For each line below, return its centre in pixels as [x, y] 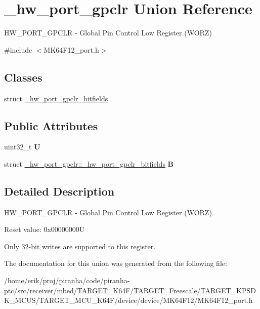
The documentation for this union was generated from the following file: [116, 263]
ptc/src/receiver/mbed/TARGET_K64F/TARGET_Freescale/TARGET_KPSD [130, 290]
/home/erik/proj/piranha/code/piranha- [67, 280]
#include [18, 49]
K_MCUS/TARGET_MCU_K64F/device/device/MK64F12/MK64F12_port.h [128, 300]
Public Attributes [51, 125]
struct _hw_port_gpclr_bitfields [56, 98]
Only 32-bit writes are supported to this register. [80, 246]
